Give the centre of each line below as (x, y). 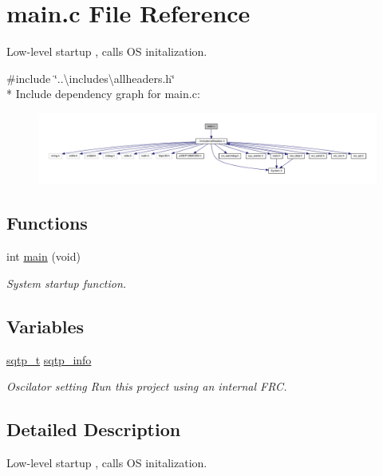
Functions (47, 223)
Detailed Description (94, 429)
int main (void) (43, 256)
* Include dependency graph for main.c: (103, 94)
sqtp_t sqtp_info (49, 359)
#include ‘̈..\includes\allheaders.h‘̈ (91, 78)
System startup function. (67, 283)
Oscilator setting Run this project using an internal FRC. (147, 386)
